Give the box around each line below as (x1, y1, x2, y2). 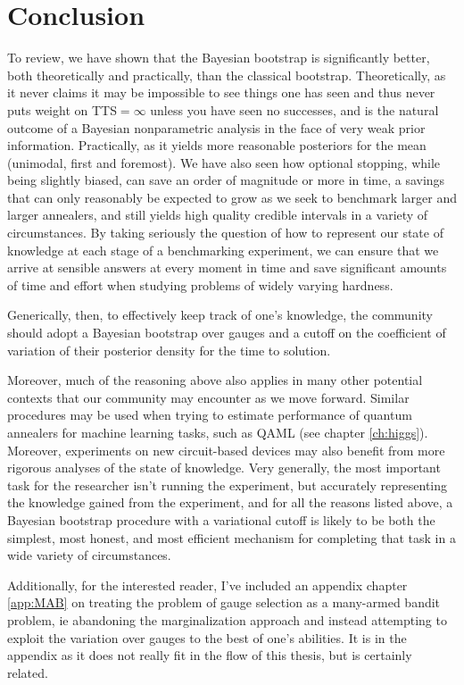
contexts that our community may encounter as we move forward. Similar (7, 388, 410, 406)
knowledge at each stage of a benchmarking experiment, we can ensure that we (7, 240, 439, 259)
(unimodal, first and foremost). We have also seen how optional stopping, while (7, 153, 441, 171)
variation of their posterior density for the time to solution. (7, 340, 331, 359)
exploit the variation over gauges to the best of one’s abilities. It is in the (7, 628, 407, 647)
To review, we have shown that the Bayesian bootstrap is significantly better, (7, 48, 430, 67)
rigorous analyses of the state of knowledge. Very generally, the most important (7, 458, 441, 477)
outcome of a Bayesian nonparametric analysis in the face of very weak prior (7, 118, 426, 137)
